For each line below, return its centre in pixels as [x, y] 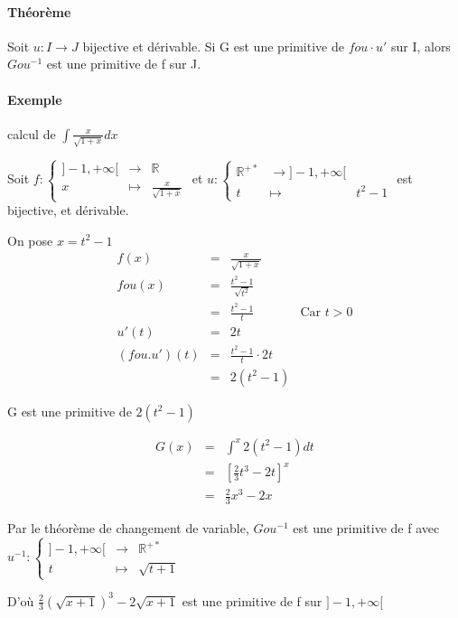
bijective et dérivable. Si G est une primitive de [213, 46]
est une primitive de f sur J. [124, 64]
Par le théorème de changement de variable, [128, 527]
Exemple [35, 99]
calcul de [32, 133]
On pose [30, 240]
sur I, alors [421, 46]
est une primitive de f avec [366, 527]
